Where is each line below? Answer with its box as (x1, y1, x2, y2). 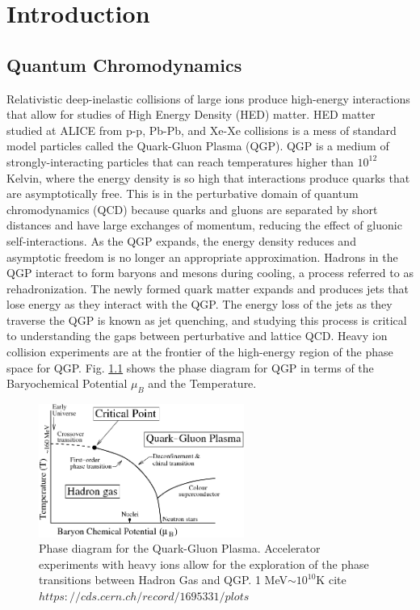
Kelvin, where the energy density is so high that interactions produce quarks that (6, 169, 410, 186)
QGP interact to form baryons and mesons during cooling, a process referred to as (6, 264, 414, 281)
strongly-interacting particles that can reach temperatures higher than (6, 153, 354, 170)
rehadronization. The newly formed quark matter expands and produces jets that (6, 280, 409, 297)
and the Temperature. (148, 375, 257, 392)
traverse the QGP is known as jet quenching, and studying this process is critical (6, 311, 407, 328)
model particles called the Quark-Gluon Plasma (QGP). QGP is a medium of (6, 137, 389, 154)
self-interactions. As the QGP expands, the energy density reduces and (6, 232, 356, 249)
